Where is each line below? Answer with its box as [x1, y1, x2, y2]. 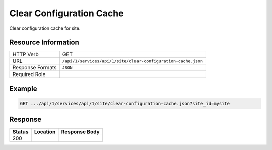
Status [12, 128, 29, 135]
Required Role [12, 71, 46, 78]
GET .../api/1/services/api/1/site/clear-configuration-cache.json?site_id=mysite [20, 101, 230, 107]
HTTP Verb [12, 51, 39, 58]
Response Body [61, 128, 100, 135]
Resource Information [9, 38, 79, 47]
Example [9, 84, 37, 93]
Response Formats [12, 64, 57, 71]
